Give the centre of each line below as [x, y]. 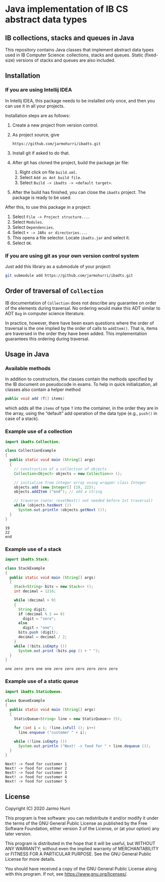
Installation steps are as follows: [38, 115]
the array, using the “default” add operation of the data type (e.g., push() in [81, 414]
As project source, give [36, 135]
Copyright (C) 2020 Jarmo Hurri [38, 808]
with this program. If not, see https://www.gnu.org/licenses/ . [66, 874]
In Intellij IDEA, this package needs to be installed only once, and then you [80, 100]
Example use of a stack [33, 549]
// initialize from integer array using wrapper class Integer [80, 483]
